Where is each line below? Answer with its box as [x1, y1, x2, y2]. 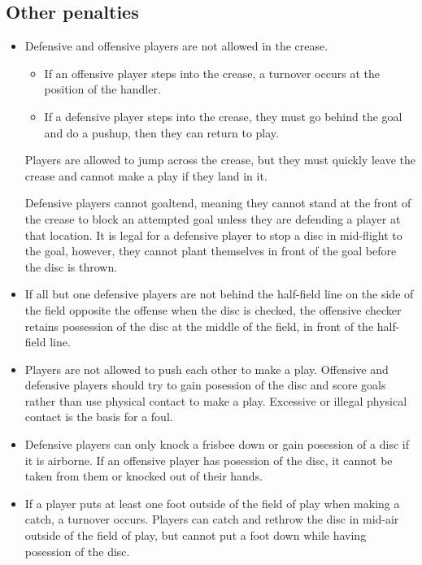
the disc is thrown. [24, 258, 118, 275]
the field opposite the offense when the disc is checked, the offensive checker [24, 301, 402, 318]
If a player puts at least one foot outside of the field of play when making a [24, 494, 400, 511]
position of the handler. [44, 80, 161, 98]
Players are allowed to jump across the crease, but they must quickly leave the [24, 151, 415, 168]
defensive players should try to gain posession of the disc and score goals [24, 376, 386, 393]
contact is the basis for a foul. [24, 408, 173, 425]
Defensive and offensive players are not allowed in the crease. [24, 37, 328, 54]
